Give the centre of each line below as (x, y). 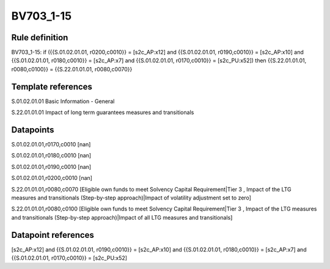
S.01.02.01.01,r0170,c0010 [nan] (51, 145)
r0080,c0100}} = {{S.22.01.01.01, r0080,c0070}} (72, 69)
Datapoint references (53, 235)
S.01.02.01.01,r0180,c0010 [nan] (51, 156)
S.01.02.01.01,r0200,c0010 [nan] (52, 178)
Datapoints (33, 130)
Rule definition (40, 38)
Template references (52, 86)
